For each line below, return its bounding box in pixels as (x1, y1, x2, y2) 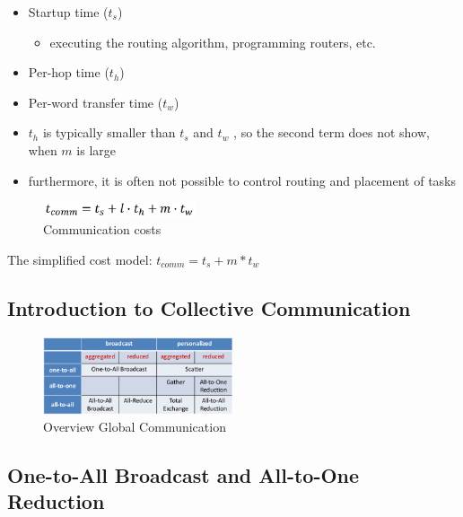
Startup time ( (28, 3, 109, 21)
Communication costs (43, 220, 162, 239)
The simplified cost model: (7, 250, 153, 268)
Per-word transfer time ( (28, 92, 163, 111)
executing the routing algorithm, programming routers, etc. (49, 32, 376, 51)
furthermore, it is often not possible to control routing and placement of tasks (28, 171, 457, 189)
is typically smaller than (42, 123, 176, 142)
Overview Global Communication (43, 417, 226, 436)
